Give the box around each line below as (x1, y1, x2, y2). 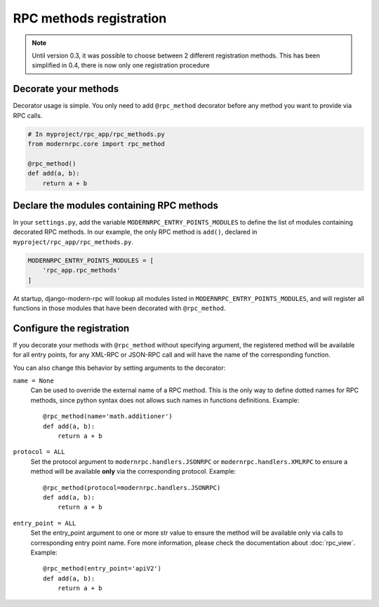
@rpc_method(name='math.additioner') (43, 413, 173, 420)
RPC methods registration (13, 11, 167, 26)
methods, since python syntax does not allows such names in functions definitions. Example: (30, 396, 300, 404)
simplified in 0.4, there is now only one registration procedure (32, 61, 210, 69)
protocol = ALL (13, 448, 66, 456)
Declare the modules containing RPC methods (13, 199, 219, 211)
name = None (13, 377, 54, 385)
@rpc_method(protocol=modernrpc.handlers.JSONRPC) (43, 483, 221, 491)
